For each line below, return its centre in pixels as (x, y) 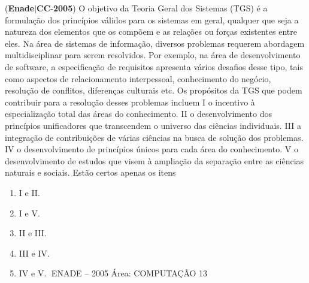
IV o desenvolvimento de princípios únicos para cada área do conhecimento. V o (152, 149)
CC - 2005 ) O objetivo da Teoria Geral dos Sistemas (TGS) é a (152, 8)
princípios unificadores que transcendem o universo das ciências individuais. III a (153, 125)
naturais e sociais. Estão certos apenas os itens (90, 172)
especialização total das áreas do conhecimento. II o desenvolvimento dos (139, 114)
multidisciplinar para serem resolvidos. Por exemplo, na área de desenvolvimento (153, 55)
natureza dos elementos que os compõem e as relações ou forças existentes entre (151, 31)
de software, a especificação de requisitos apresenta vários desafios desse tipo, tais (154, 66)
